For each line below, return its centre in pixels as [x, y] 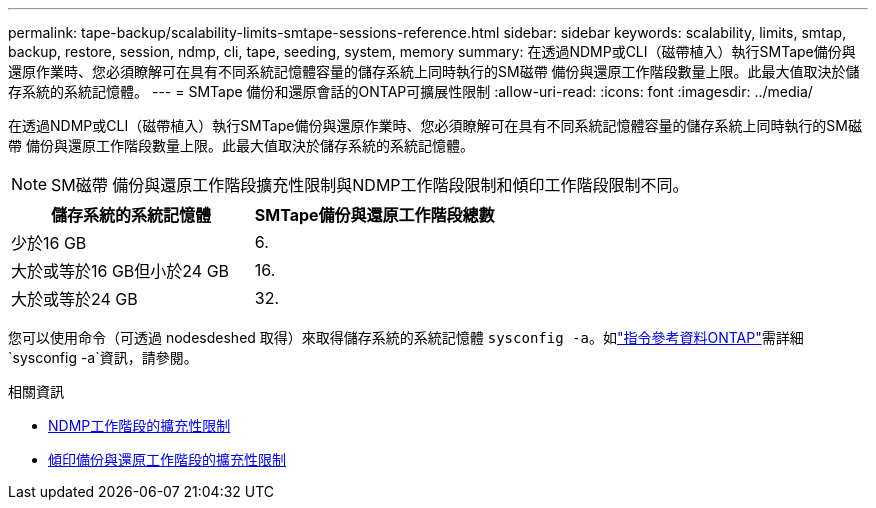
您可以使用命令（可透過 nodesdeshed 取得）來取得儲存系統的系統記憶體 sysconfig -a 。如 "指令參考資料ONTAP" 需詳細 [406, 337]
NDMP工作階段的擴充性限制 [139, 425]
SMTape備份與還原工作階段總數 [374, 215]
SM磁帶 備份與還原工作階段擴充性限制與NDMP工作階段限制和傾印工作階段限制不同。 [370, 185]
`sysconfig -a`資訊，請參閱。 [103, 357]
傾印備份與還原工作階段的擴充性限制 [167, 459]
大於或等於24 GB [74, 299]
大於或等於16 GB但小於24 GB [120, 271]
